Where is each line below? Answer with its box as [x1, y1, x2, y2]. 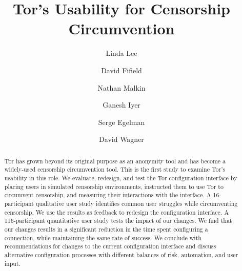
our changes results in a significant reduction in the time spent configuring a [4, 224, 208, 233]
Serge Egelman [98, 116, 145, 127]
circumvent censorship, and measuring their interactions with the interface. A [4, 191, 211, 199]
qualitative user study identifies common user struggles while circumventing [35, 199, 238, 207]
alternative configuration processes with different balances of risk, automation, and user [4, 250, 238, 259]
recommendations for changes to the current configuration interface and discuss [4, 242, 216, 251]
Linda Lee [106, 48, 137, 58]
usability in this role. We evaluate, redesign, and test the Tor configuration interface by [4, 173, 237, 182]
